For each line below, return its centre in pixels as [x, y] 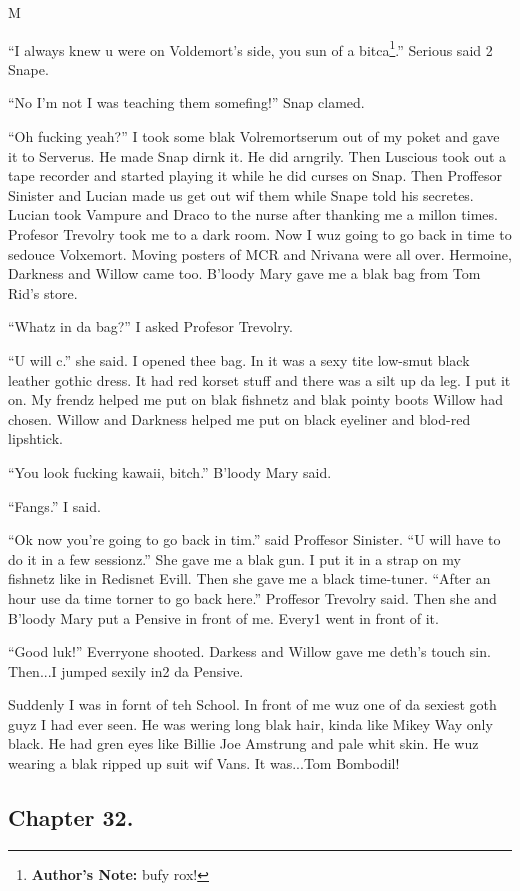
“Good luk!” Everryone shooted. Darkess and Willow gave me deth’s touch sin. [249, 651]
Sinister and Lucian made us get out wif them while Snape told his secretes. [241, 194]
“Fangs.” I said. [54, 505]
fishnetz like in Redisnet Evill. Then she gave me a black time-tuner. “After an [249, 578]
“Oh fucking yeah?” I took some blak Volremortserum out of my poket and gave [254, 136]
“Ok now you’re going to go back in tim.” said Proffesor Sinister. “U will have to [254, 539]
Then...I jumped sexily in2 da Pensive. [126, 670]
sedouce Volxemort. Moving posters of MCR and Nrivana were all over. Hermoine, [260, 253]
